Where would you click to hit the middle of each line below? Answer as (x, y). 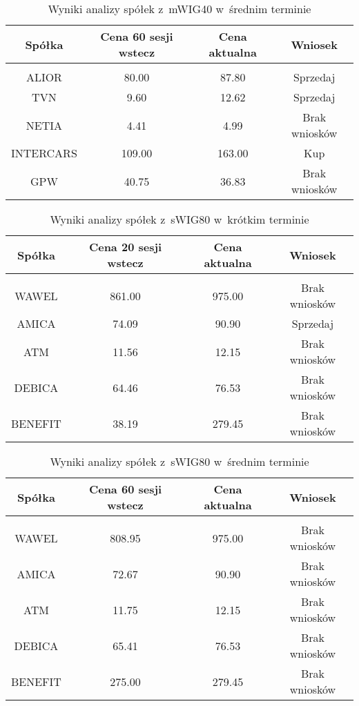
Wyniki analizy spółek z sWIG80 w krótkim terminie (179, 219)
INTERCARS (44, 153)
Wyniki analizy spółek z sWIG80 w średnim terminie (179, 461)
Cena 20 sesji (125, 247)
